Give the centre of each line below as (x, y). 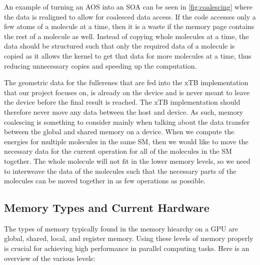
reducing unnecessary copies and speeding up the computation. (100, 65)
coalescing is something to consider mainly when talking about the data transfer (127, 121)
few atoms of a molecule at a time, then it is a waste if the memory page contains (129, 26)
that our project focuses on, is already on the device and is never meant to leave (127, 92)
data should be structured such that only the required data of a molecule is (119, 46)
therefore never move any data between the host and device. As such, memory (124, 111)
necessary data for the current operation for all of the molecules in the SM (118, 151)
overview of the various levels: (50, 258)
